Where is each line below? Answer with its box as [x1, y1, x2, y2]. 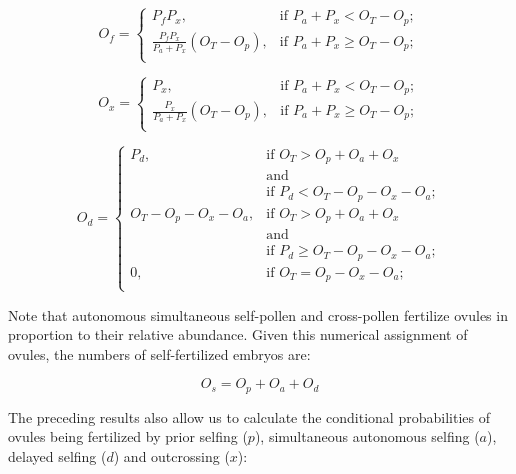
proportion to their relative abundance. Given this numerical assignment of [8, 324, 468, 345]
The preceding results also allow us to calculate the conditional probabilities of [8, 406, 490, 427]
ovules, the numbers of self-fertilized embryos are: [8, 343, 311, 364]
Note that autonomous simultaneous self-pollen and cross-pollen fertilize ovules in [8, 304, 508, 325]
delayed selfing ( [8, 446, 107, 466]
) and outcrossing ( [113, 446, 230, 466]
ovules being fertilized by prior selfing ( [8, 426, 248, 447]
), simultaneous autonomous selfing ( [254, 426, 480, 447]
